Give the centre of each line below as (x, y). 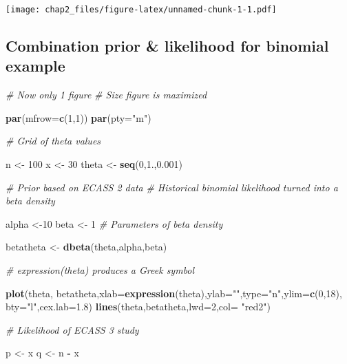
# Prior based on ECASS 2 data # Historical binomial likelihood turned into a (172, 187)
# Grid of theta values (53, 141)
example (35, 66)
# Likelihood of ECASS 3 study (72, 329)
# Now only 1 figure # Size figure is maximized (106, 95)
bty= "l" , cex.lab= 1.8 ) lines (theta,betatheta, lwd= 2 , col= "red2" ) (138, 307)
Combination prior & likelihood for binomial (167, 46)
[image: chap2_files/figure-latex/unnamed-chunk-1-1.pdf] (141, 10)
